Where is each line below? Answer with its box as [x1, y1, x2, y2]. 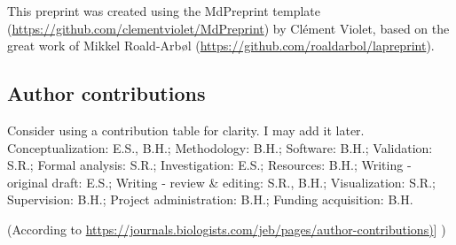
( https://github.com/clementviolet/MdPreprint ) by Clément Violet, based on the [7, 19, 450, 37]
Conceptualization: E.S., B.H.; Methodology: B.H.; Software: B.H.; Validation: [7, 138, 433, 157]
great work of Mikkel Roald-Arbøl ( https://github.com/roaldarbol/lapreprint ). [7, 36, 435, 55]
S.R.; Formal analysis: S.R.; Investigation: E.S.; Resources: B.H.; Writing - [7, 156, 412, 174]
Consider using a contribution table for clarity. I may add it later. [7, 120, 365, 139]
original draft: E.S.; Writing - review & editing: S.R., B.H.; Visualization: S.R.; [7, 172, 436, 191]
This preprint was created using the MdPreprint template [7, 2, 320, 19]
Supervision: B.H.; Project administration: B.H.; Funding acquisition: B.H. [7, 190, 413, 209]
